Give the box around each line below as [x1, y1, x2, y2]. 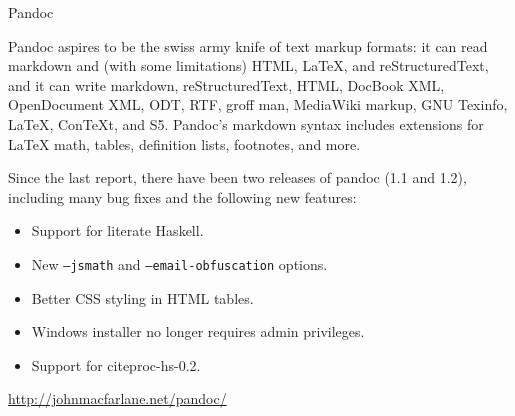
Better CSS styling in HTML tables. [31, 287, 254, 308]
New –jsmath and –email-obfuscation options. [31, 253, 328, 274]
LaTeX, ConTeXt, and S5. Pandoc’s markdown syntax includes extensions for [8, 113, 484, 134]
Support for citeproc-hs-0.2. [31, 354, 201, 375]
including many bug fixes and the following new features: [8, 186, 357, 207]
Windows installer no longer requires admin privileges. [31, 321, 365, 342]
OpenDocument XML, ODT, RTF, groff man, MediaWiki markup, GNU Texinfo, [8, 94, 508, 115]
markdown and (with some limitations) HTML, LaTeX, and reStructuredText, [8, 55, 489, 76]
